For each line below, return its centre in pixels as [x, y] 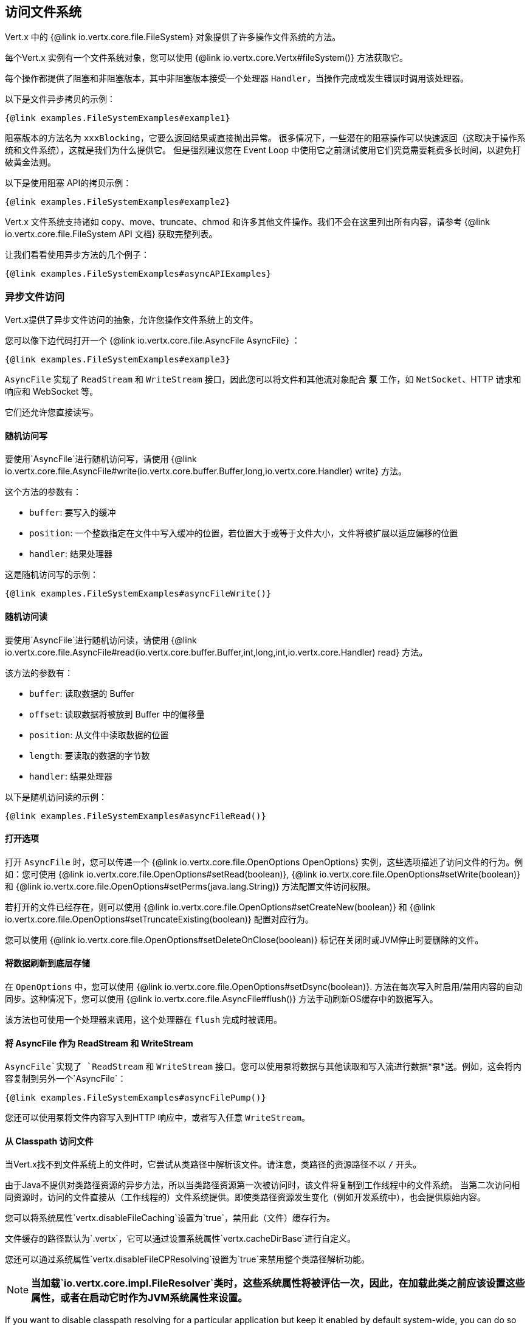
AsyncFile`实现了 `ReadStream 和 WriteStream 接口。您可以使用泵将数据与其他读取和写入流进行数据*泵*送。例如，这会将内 [263, 1067]
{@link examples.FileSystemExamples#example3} [118, 360]
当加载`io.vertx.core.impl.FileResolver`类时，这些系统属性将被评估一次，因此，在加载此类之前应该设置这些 [278, 1283]
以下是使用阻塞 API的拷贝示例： [68, 183]
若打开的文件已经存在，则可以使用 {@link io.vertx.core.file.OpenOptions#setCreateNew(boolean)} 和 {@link [220, 907]
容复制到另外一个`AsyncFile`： [66, 1079]
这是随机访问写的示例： [52, 575]
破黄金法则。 [30, 162]
